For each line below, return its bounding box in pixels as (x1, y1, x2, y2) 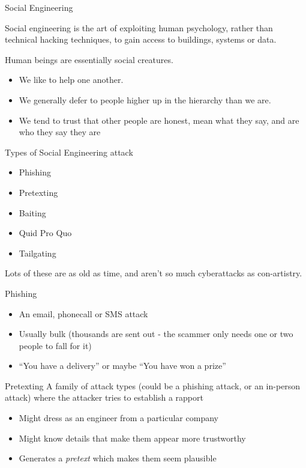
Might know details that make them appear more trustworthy (19, 431, 246, 444)
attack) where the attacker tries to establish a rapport (5, 391, 203, 404)
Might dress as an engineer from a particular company (19, 412, 218, 424)
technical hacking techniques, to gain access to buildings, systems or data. (5, 33, 277, 46)
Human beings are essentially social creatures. (5, 53, 173, 65)
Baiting (19, 206, 46, 219)
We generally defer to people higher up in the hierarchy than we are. (19, 93, 271, 106)
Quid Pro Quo (19, 226, 72, 239)
